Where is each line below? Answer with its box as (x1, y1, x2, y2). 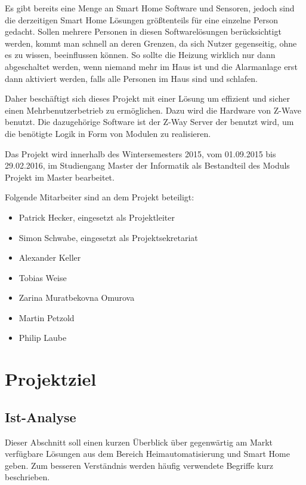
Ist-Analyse (5, 407, 76, 426)
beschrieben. (5, 471, 50, 483)
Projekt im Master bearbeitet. (5, 170, 115, 183)
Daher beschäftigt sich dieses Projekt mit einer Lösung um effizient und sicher (5, 92, 290, 105)
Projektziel (5, 367, 97, 391)
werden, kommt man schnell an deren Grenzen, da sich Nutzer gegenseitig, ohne (5, 36, 297, 49)
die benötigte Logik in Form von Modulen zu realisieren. (5, 127, 211, 139)
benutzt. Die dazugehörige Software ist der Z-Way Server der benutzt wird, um (5, 115, 294, 128)
